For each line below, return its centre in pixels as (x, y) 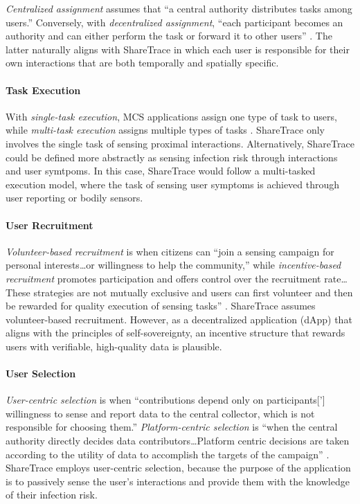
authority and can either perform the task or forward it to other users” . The (169, 36)
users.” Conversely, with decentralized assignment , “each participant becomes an (174, 22)
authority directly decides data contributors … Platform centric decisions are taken (178, 441)
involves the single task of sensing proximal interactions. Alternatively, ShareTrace (180, 143)
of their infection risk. (52, 495)
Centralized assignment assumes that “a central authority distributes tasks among (179, 8)
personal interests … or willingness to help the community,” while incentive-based (173, 265)
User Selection (41, 373)
